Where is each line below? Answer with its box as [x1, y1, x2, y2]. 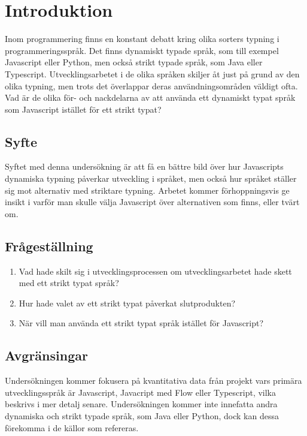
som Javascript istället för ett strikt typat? [5, 103, 162, 115]
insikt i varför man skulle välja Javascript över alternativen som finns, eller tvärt [5, 196, 300, 208]
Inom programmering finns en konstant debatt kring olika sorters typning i [5, 32, 279, 45]
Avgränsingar [5, 346, 88, 365]
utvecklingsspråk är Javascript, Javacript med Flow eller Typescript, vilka [5, 386, 276, 398]
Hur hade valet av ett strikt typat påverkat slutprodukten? [19, 296, 236, 309]
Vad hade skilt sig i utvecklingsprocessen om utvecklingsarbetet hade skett [19, 264, 292, 277]
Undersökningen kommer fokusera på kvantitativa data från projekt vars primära [5, 374, 302, 387]
